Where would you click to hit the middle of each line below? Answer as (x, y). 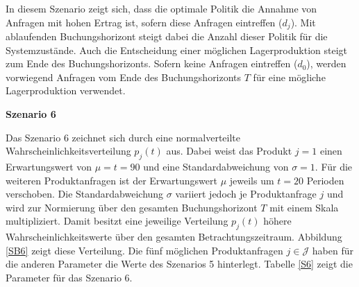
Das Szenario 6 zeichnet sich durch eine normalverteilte (123, 137)
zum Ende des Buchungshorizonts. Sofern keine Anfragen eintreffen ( (152, 63)
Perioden (325, 180)
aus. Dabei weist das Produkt (229, 151)
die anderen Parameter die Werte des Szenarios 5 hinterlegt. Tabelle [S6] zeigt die (179, 264)
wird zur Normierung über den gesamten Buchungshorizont (132, 207)
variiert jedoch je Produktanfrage (246, 194)
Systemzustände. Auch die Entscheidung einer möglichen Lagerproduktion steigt (176, 50)
